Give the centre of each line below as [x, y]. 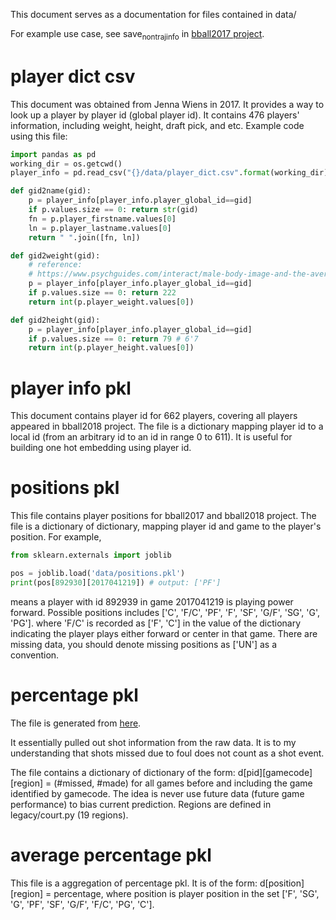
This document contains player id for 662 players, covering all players [154, 416]
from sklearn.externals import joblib [91, 555]
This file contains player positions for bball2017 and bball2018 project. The [163, 516]
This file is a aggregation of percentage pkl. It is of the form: [134, 883]
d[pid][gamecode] [275, 772]
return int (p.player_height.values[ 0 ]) [111, 348]
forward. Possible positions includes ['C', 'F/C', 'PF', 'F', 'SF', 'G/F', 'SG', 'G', [165, 612]
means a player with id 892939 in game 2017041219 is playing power [152, 601]
